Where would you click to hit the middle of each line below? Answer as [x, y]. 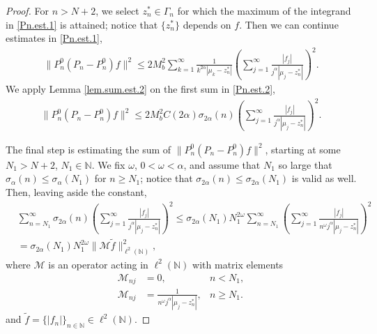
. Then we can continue [289, 24]
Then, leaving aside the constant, [76, 192]
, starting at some [303, 149]
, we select [117, 10]
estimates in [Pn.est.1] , [54, 38]
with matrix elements [238, 264]
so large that [305, 164]
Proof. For [28, 10]
